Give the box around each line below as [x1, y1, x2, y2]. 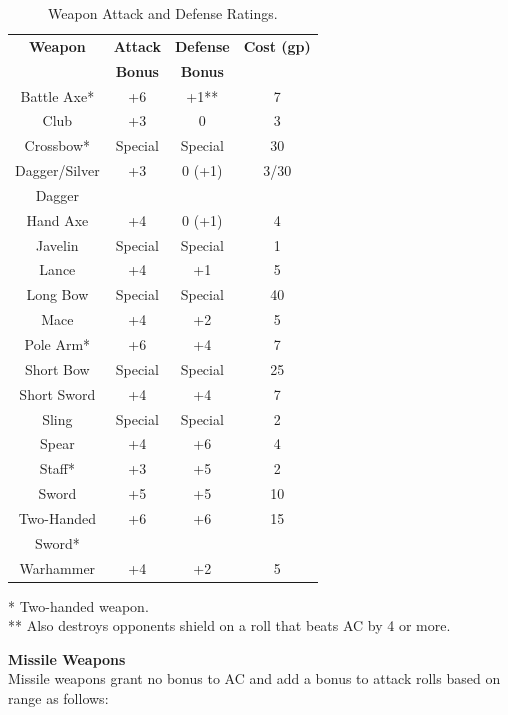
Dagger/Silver [15, 160, 100, 181]
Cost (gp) [243, 35, 311, 56]
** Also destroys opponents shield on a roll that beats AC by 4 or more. [8, 615, 451, 636]
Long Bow [26, 284, 89, 305]
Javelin [36, 234, 79, 255]
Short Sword [19, 383, 96, 404]
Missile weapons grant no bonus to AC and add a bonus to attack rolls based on [8, 668, 501, 689]
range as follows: [8, 688, 109, 709]
